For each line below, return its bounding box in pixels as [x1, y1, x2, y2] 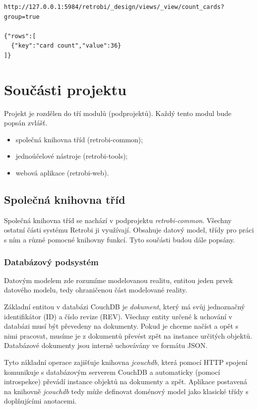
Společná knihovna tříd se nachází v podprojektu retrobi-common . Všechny [4, 215, 232, 225]
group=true [4, 13, 40, 20]
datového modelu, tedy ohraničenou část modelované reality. [4, 285, 188, 295]
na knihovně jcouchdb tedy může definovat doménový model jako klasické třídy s [4, 386, 249, 396]
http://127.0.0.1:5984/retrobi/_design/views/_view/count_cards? [4, 3, 224, 10]
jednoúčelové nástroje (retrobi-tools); [15, 151, 128, 161]
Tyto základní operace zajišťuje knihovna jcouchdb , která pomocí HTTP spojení [4, 357, 248, 367]
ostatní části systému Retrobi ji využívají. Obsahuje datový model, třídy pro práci [4, 225, 254, 235]
